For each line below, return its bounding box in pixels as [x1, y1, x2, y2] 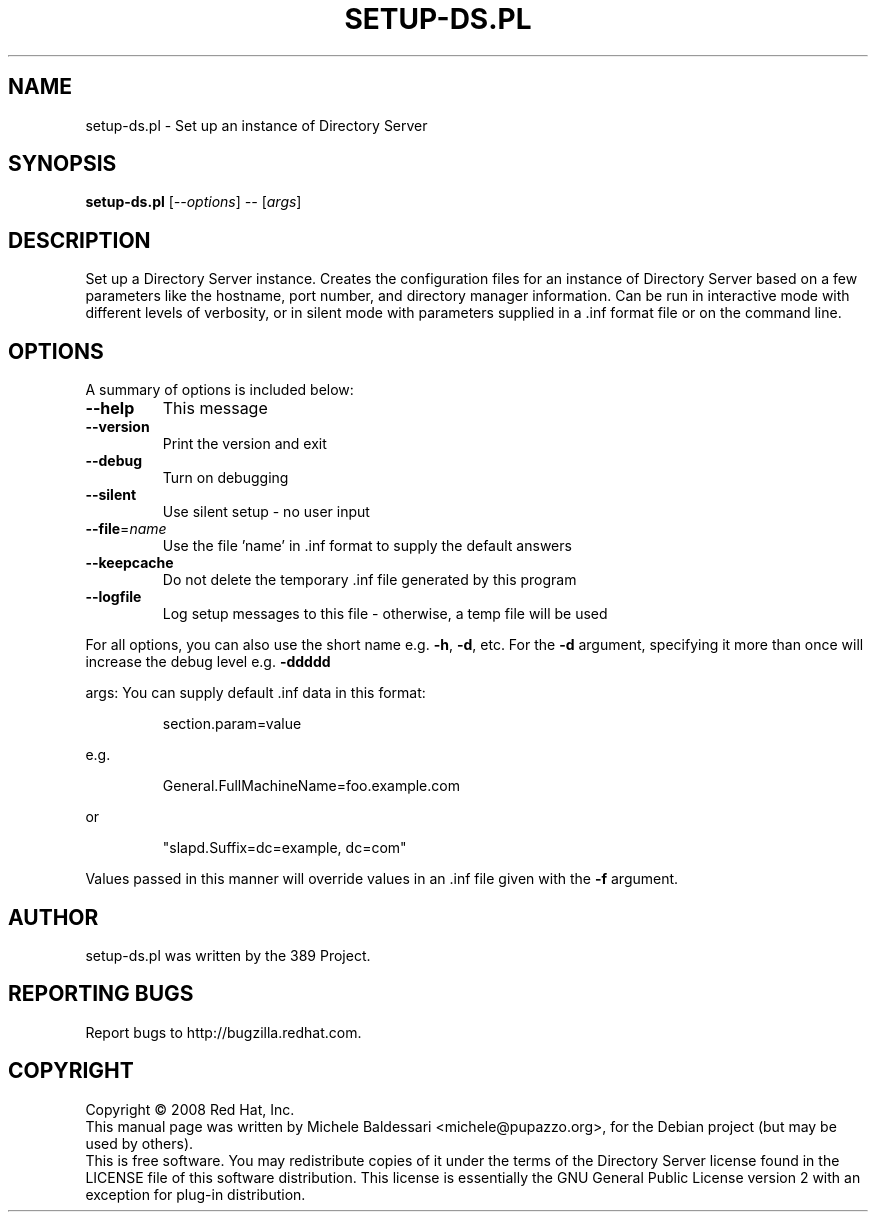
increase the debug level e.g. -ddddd [85, 653, 331, 671]
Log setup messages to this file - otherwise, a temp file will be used [162, 605, 608, 623]
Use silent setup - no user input [162, 503, 370, 521]
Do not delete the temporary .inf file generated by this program [162, 571, 577, 589]
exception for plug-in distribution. [85, 1185, 306, 1203]
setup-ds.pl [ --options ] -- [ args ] [85, 193, 302, 211]
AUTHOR [8, 904, 99, 930]
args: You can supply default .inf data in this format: [85, 684, 426, 702]
